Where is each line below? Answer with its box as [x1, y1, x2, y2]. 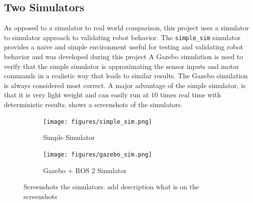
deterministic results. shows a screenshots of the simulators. [4, 99, 183, 110]
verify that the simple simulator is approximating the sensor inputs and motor [4, 61, 239, 71]
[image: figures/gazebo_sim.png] [43, 151, 152, 158]
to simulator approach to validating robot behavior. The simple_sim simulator [4, 32, 241, 42]
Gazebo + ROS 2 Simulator [43, 165, 127, 175]
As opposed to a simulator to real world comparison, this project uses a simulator [4, 23, 249, 33]
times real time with [160, 90, 221, 100]
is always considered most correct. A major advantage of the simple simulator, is [4, 80, 246, 90]
